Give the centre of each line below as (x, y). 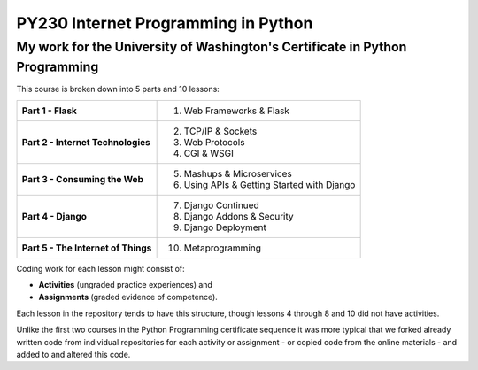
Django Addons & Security (239, 216)
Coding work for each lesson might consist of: (100, 268)
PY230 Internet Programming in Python (165, 23)
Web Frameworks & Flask (236, 111)
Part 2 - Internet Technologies (86, 142)
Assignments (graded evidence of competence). (128, 297)
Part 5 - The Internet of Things (87, 248)
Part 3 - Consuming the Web (82, 179)
